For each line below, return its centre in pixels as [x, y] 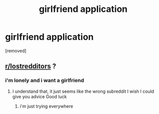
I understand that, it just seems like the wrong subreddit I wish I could [83, 91]
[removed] [16, 51]
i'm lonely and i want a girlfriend [45, 80]
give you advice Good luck [39, 96]
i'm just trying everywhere [46, 106]
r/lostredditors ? [31, 66]
